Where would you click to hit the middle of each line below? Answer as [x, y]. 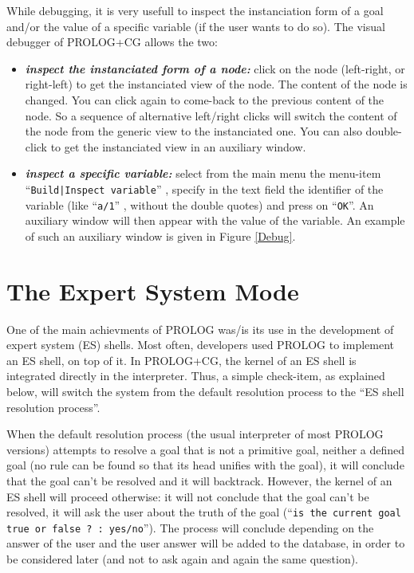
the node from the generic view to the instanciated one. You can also [193, 131]
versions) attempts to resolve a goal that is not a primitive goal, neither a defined [206, 449]
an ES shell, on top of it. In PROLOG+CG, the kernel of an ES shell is [181, 360]
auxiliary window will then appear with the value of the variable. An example [215, 220]
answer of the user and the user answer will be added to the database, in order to [206, 543]
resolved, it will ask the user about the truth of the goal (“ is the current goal [204, 512]
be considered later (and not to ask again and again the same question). [182, 559]
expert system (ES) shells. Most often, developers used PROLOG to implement [201, 345]
